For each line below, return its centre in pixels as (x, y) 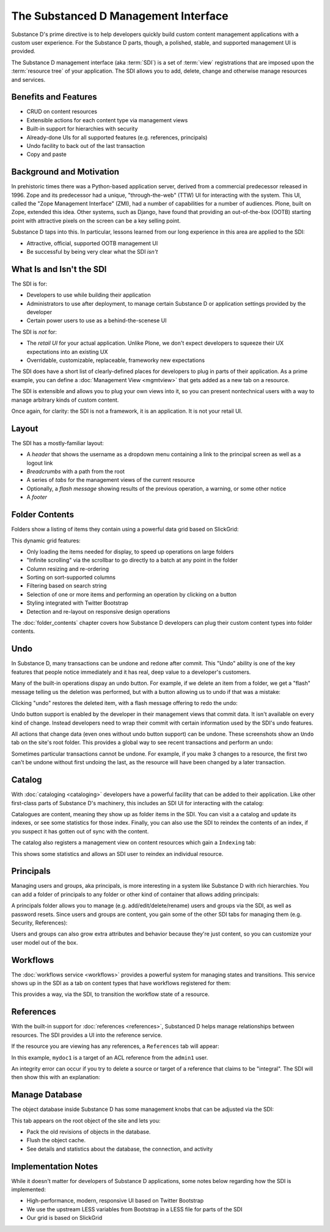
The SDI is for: (29, 284)
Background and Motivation (65, 172)
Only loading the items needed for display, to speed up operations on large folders (130, 551)
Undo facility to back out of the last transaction (86, 146)
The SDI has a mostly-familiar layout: (57, 443)
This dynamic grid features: (46, 540)
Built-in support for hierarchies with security (82, 129)
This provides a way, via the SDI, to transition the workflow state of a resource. (111, 994)
